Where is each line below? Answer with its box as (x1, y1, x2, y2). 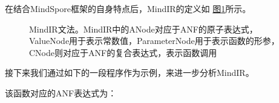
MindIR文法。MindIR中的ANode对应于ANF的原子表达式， (29, 22, 258, 35)
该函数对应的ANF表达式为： (5, 86, 117, 99)
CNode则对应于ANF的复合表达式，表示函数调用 (29, 46, 217, 58)
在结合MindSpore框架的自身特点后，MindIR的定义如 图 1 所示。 (5, 2, 251, 14)
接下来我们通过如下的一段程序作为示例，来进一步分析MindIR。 (5, 66, 254, 79)
